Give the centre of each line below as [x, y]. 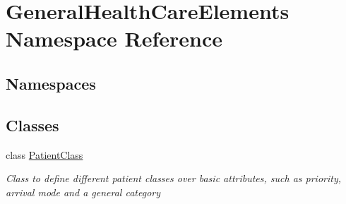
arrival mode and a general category [83, 192]
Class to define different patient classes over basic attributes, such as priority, [174, 178]
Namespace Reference [114, 38]
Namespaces [51, 83]
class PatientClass [44, 154]
